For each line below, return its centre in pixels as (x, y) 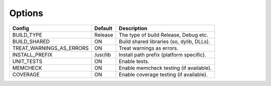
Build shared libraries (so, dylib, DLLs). (164, 41)
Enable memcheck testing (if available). (165, 68)
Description (133, 28)
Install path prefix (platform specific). (162, 54)
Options (26, 13)
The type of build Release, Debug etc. (163, 35)
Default (103, 28)
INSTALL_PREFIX (32, 54)
